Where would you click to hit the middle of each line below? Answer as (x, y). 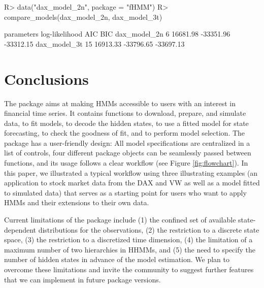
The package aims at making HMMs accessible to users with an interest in (120, 103)
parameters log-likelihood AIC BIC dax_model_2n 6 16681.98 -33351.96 (117, 34)
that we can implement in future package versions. (82, 279)
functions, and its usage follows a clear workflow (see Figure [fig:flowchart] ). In (126, 163)
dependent (20, 229)
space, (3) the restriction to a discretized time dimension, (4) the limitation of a (128, 239)
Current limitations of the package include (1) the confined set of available (120, 220)
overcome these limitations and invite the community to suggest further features (129, 269)
